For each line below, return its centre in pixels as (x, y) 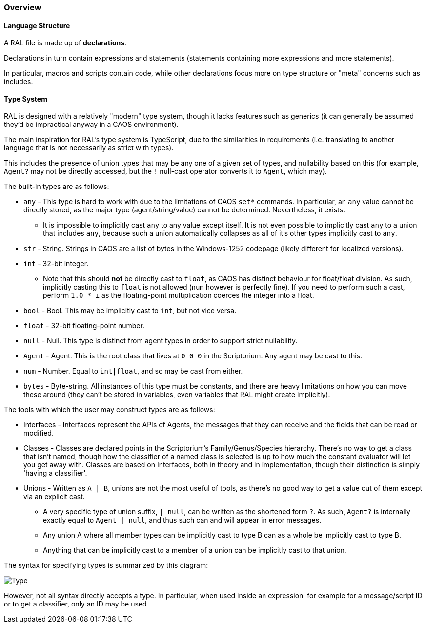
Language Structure (37, 25)
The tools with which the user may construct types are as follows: (110, 410)
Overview (23, 7)
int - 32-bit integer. (56, 264)
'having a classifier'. (55, 473)
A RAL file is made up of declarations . (65, 43)
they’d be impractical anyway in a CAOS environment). (91, 125)
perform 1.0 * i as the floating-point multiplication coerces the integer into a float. (179, 295)
